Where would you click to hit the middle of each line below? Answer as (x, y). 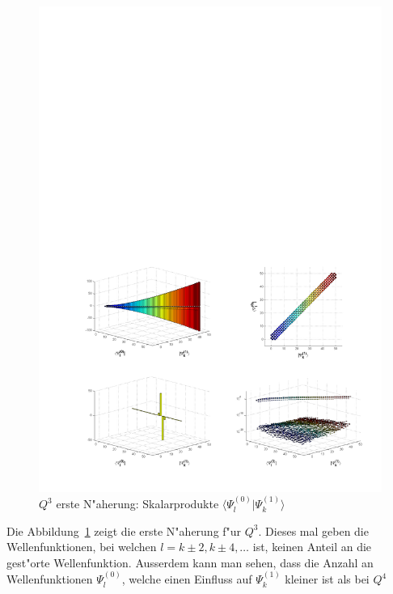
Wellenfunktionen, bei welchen (82, 547)
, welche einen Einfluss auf (187, 579)
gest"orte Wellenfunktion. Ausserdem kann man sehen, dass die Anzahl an (190, 562)
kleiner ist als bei (327, 579)
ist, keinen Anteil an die (312, 547)
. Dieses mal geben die (313, 530)
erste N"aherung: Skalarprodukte (137, 504)
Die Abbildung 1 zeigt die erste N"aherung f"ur (124, 530)
